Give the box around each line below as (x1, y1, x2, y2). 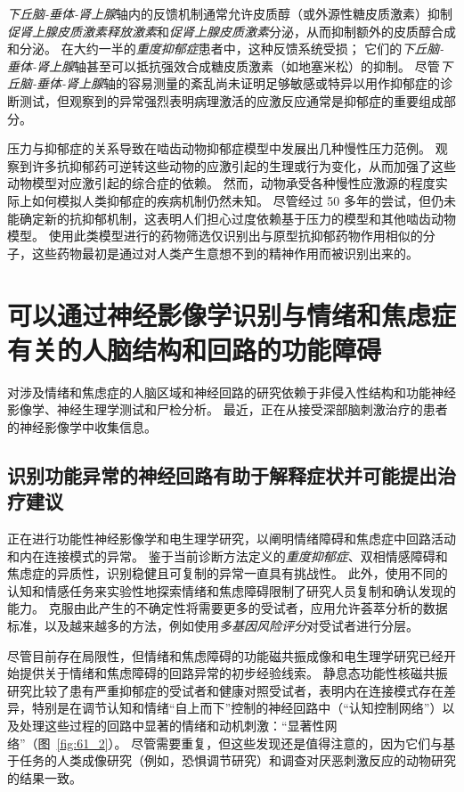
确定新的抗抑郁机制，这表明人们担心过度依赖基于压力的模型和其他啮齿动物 (19, 208, 456, 227)
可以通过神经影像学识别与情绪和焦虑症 (7, 296, 457, 332)
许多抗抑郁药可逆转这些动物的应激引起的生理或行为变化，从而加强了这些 (31, 156, 456, 175)
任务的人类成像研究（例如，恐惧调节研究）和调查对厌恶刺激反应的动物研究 (19, 751, 456, 770)
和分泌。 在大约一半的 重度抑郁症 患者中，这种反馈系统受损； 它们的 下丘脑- (7, 39, 444, 58)
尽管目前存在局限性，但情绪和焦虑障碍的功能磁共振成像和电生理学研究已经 (7, 646, 444, 665)
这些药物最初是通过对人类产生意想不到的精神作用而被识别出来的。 (31, 243, 419, 262)
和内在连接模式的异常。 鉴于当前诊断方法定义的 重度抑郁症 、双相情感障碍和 (7, 546, 448, 565)
